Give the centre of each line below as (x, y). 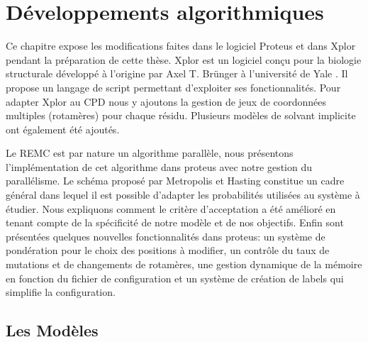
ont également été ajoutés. (63, 129)
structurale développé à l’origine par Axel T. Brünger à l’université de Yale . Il (177, 73)
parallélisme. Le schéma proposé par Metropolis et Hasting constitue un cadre (175, 181)
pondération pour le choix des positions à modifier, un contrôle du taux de (168, 250)
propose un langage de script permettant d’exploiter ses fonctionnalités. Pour (173, 87)
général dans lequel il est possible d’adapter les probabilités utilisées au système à (183, 195)
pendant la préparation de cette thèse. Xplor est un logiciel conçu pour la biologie (184, 59)
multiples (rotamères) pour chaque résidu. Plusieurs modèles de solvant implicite (181, 115)
